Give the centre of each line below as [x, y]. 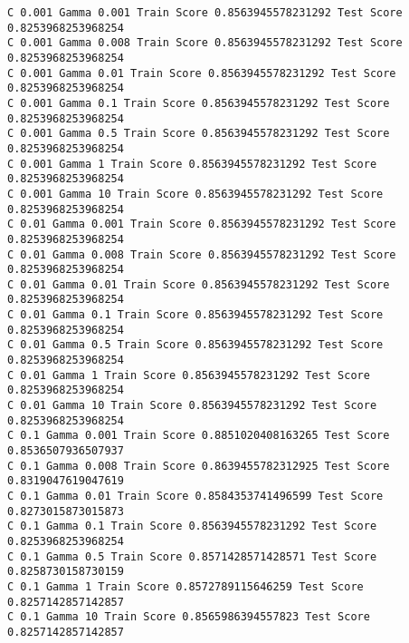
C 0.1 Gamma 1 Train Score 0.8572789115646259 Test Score [185, 586]
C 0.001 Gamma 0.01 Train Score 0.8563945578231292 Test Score [202, 73]
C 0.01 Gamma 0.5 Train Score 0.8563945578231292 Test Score [195, 345]
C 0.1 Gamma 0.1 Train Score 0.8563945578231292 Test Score [192, 526]
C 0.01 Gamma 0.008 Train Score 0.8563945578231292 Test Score [202, 254]
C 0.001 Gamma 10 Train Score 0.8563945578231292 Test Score [195, 194]
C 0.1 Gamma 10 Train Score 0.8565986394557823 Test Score [189, 617]
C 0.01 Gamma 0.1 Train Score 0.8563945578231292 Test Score [195, 315]
